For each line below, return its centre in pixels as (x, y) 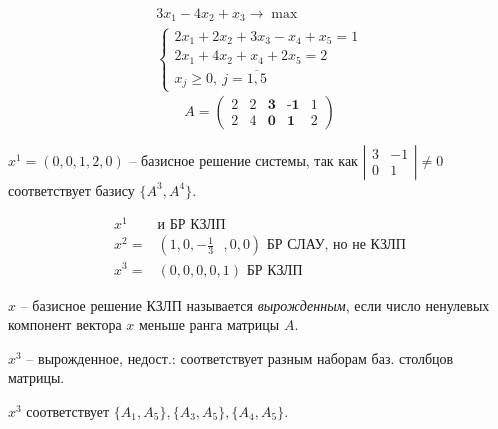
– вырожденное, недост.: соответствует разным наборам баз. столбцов (240, 357)
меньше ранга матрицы (209, 324)
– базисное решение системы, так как (243, 159)
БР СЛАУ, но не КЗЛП (336, 245)
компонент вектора (65, 324)
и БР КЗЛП (191, 225)
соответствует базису (71, 189)
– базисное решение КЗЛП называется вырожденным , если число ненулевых (255, 304)
